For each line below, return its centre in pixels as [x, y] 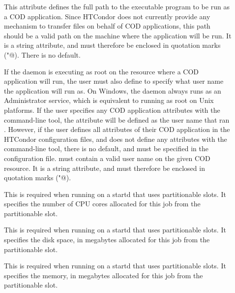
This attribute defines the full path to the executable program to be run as [117, 6]
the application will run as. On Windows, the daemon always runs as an [113, 90]
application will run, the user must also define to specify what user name [114, 81]
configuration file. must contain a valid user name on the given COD [107, 158]
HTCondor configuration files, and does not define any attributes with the [116, 139]
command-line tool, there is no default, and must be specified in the [106, 148]
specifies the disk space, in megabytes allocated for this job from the [107, 240]
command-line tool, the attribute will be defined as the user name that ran [117, 119]
